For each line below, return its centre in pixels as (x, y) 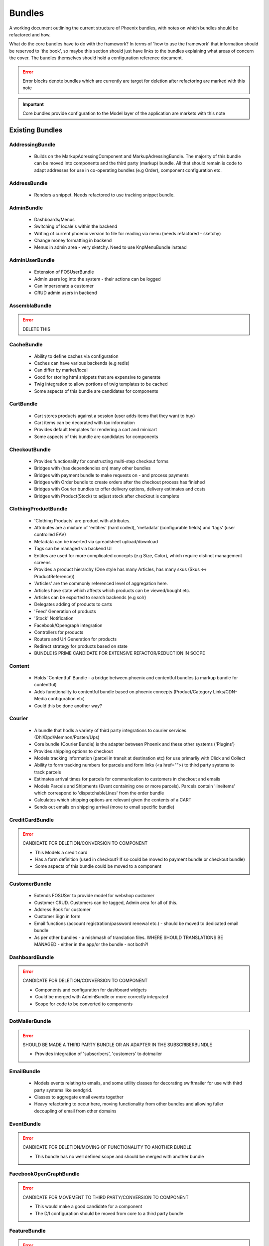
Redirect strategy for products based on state (81, 646)
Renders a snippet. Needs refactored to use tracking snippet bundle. (104, 195)
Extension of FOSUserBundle (64, 272)
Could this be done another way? (68, 706)
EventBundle (25, 1124)
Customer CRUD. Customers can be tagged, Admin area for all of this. (106, 903)
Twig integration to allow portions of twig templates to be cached (101, 384)
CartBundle (23, 404)
